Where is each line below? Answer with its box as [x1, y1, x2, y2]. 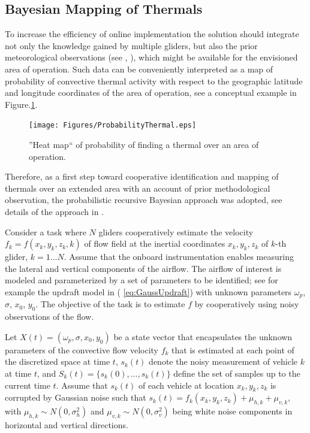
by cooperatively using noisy [194, 298, 299, 310]
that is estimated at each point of [171, 343, 294, 356]
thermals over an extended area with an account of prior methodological [5, 181, 270, 194]
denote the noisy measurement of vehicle [149, 355, 297, 368]
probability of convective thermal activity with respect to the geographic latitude [5, 74, 303, 87]
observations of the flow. [5, 310, 94, 323]
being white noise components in [172, 405, 293, 417]
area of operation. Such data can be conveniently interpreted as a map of [5, 62, 273, 75]
